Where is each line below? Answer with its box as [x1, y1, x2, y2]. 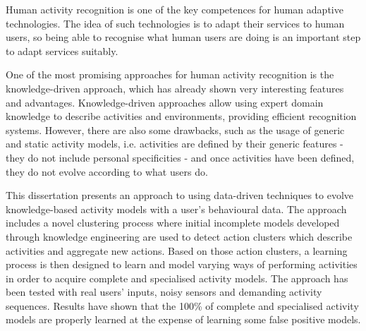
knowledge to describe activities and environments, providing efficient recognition [6, 109, 357, 124]
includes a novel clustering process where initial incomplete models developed [6, 215, 340, 230]
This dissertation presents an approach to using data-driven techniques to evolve [6, 188, 354, 203]
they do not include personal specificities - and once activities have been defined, [6, 150, 355, 164]
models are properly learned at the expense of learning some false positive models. [6, 312, 361, 327]
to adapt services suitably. [6, 43, 118, 58]
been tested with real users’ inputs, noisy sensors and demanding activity [6, 284, 322, 299]
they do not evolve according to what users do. [6, 164, 208, 179]
